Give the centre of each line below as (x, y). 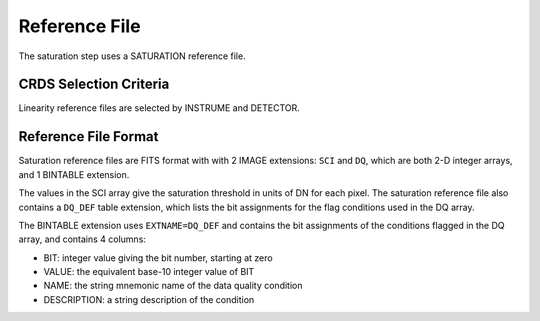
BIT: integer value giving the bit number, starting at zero (158, 257)
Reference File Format (88, 136)
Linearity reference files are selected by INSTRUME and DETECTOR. (159, 108)
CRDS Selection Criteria (94, 84)
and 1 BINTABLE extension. (74, 174)
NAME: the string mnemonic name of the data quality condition (173, 286)
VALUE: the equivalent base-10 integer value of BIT (149, 272)
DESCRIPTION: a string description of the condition (149, 299)
